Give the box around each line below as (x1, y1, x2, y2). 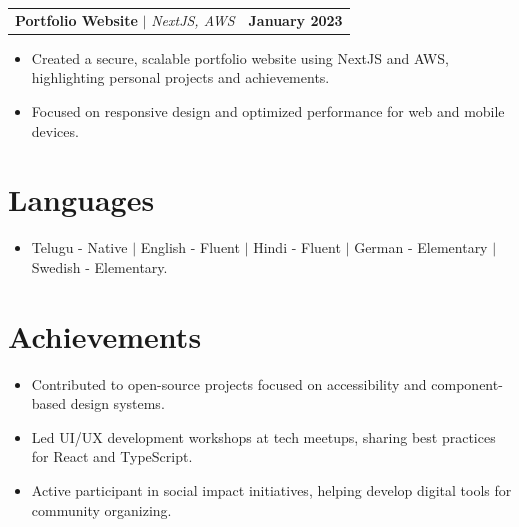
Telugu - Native (31, 237, 128, 258)
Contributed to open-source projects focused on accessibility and (31, 373, 427, 394)
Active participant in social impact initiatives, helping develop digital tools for (31, 480, 512, 501)
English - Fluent (140, 237, 240, 258)
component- (431, 373, 503, 394)
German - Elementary (354, 237, 488, 258)
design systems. (70, 393, 165, 414)
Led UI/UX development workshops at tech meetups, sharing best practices (31, 426, 496, 447)
